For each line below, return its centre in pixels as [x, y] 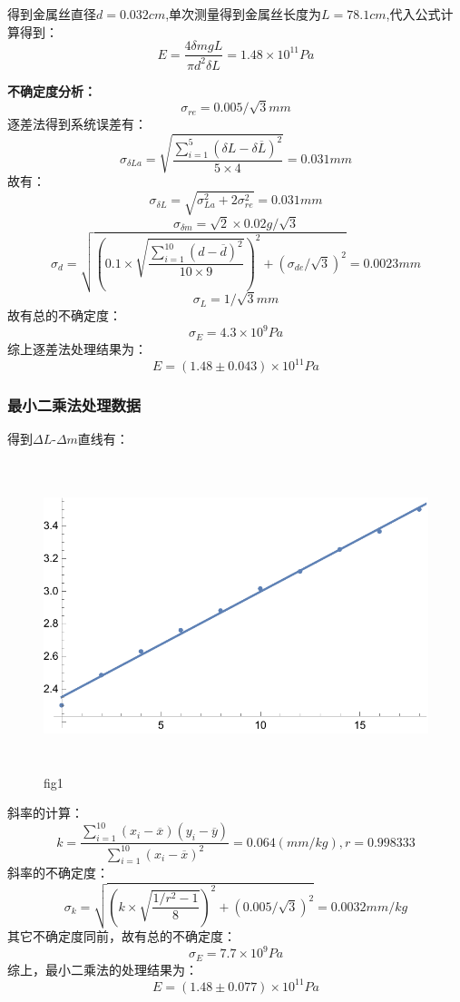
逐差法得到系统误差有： [77, 124]
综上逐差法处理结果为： [77, 348]
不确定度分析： [52, 90]
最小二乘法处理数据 [74, 404]
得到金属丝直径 [52, 14]
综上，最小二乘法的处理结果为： [103, 969]
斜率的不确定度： [58, 873]
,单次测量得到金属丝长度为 [244, 14]
